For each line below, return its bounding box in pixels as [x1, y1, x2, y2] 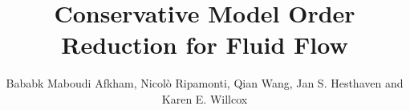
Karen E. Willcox [161, 90, 248, 107]
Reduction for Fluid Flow [61, 28, 348, 61]
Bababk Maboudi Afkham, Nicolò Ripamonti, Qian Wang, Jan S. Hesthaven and [6, 75, 404, 92]
